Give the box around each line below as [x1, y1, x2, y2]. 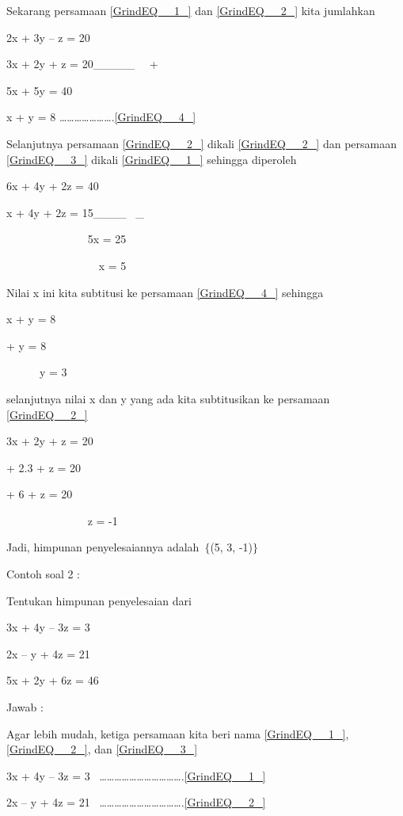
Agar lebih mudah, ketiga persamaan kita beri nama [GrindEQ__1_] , [6, 725, 349, 742]
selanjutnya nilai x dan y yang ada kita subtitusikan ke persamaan [6, 390, 330, 406]
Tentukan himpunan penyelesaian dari [6, 592, 192, 608]
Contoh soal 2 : [6, 566, 81, 582]
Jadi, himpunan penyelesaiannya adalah [6, 539, 200, 555]
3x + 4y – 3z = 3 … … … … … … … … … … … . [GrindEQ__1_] [6, 767, 266, 784]
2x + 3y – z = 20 [6, 29, 90, 45]
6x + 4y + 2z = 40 [6, 177, 99, 194]
